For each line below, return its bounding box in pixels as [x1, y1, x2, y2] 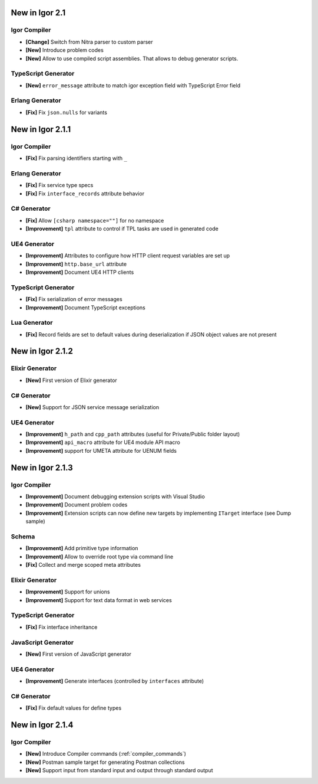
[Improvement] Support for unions [25, 588, 110, 596]
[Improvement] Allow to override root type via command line [25, 553, 174, 560]
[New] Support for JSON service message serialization [25, 403, 159, 410]
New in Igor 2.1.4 [11, 720, 74, 730]
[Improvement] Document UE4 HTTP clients [25, 269, 134, 276]
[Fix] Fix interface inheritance [25, 623, 98, 631]
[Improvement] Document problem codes [25, 501, 128, 508]
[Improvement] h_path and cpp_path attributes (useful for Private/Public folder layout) [25, 431, 240, 438]
